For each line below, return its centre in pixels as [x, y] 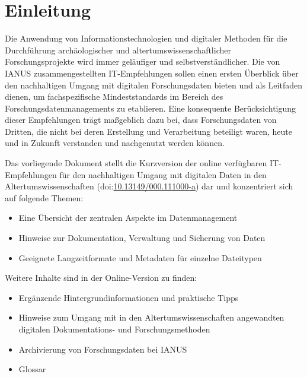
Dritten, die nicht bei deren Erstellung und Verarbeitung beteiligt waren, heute [148, 131]
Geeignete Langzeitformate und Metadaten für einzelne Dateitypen [140, 257]
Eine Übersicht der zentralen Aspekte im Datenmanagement [128, 218]
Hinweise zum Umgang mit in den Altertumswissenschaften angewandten [151, 317]
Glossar [32, 369]
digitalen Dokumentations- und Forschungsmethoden [114, 329]
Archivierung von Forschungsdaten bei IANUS [103, 349]
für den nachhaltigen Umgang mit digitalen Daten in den [163, 174]
